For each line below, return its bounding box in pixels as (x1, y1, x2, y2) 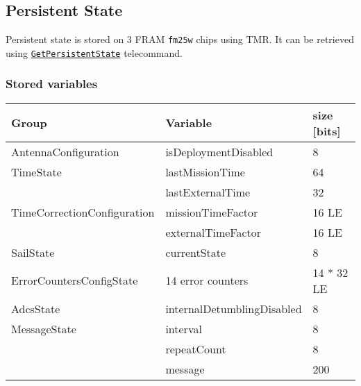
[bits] (312, 122, 341, 139)
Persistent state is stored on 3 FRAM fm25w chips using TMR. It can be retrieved (6, 32, 354, 47)
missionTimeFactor (165, 203, 258, 220)
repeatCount (165, 340, 226, 357)
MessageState (11, 320, 76, 337)
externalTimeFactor (165, 224, 262, 240)
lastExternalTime (165, 183, 251, 200)
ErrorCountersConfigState (11, 272, 138, 289)
